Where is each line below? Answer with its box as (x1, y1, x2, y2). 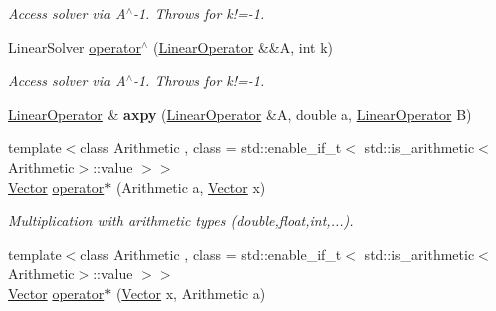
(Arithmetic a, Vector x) (115, 176, 266, 197)
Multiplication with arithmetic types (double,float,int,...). (8, 210, 354, 231)
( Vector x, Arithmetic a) (115, 282, 266, 303)
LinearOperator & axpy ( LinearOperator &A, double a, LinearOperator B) (8, 103, 472, 124)
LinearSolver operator (8, 36, 141, 57)
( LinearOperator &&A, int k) (152, 36, 334, 57)
